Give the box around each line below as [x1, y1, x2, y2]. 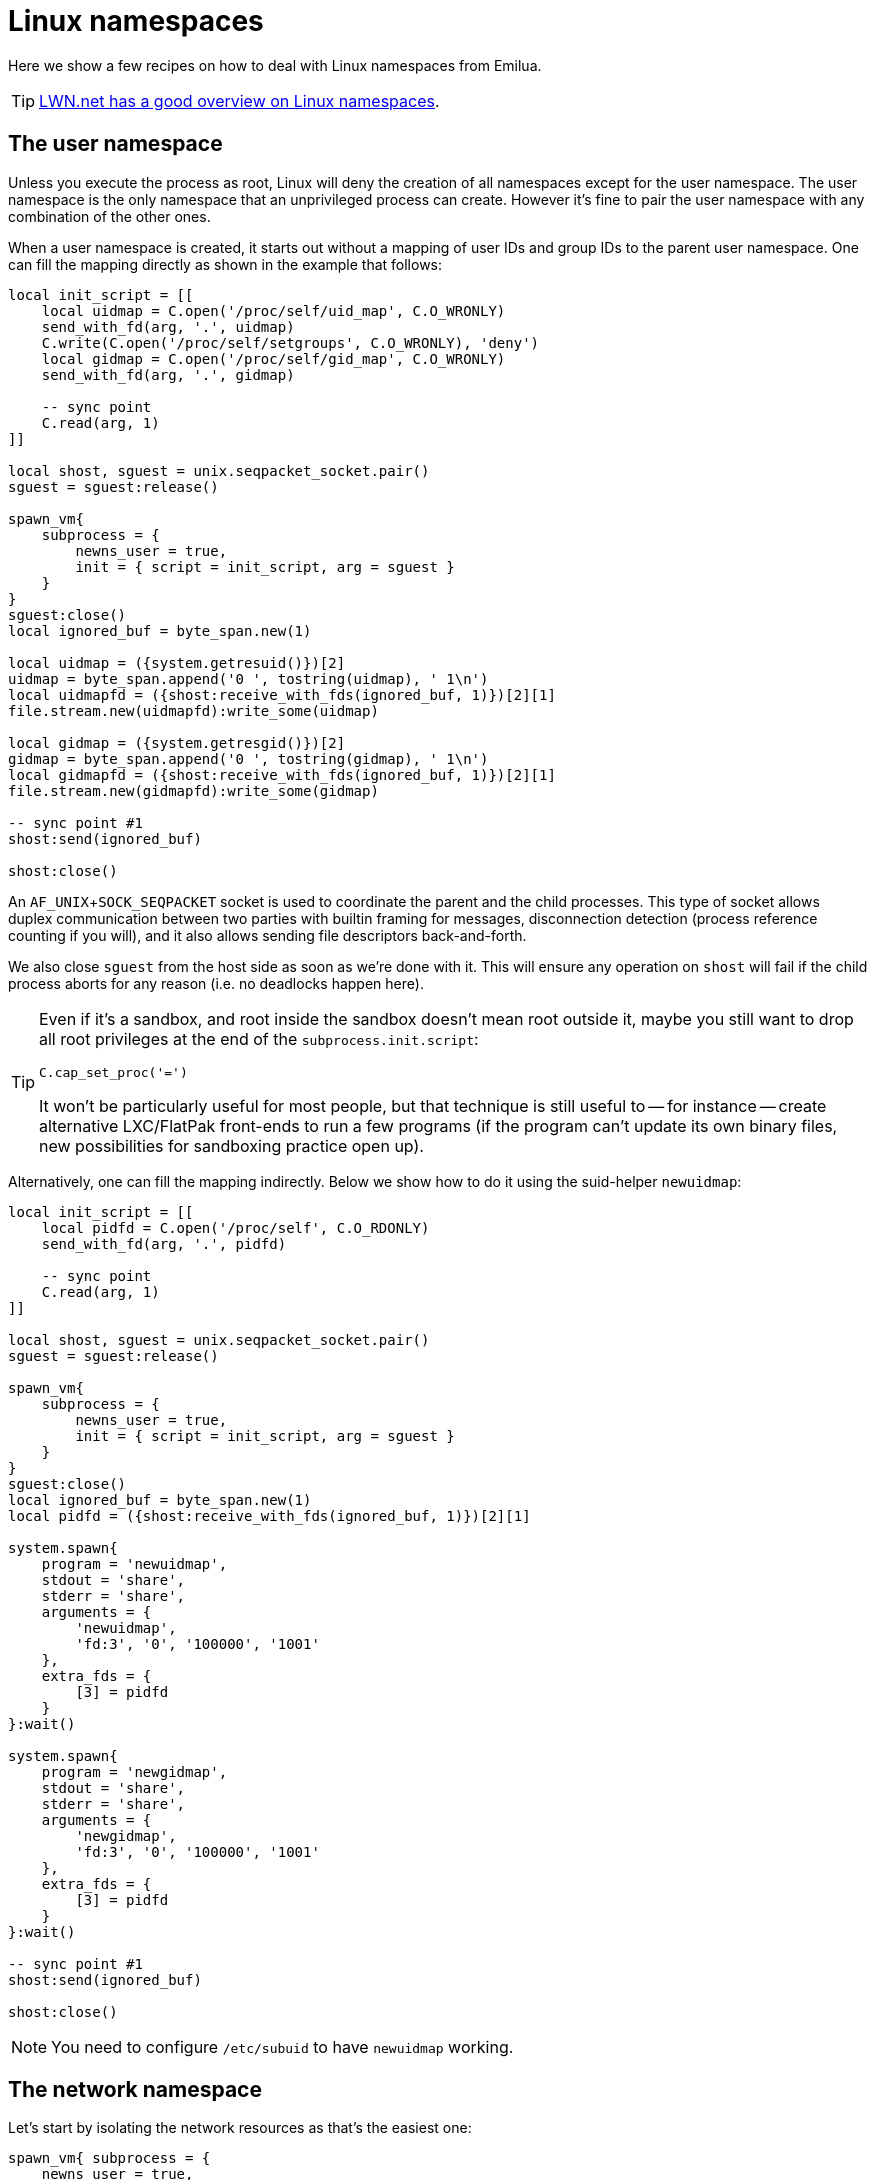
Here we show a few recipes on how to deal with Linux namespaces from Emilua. [8, 56, 542, 74]
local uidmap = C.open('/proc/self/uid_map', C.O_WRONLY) [41, 302, 506, 319]
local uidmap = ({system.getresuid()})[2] [8, 654, 346, 671]
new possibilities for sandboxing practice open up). [39, 1135, 424, 1156]
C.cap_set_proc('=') [39, 1064, 188, 1080]
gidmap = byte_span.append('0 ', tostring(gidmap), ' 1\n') [8, 750, 489, 767]
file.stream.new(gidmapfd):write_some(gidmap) [8, 782, 379, 799]
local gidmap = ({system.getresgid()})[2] [8, 734, 346, 751]
